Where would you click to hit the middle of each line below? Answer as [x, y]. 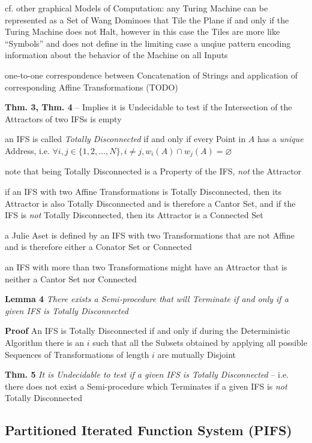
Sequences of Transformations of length [77, 354]
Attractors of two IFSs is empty [63, 118]
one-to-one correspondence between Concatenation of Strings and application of [151, 75]
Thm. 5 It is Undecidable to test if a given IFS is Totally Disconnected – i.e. [147, 374]
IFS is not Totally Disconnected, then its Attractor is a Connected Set [134, 215]
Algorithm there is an [44, 342]
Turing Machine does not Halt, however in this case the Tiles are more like [142, 31]
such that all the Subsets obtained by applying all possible [200, 342]
